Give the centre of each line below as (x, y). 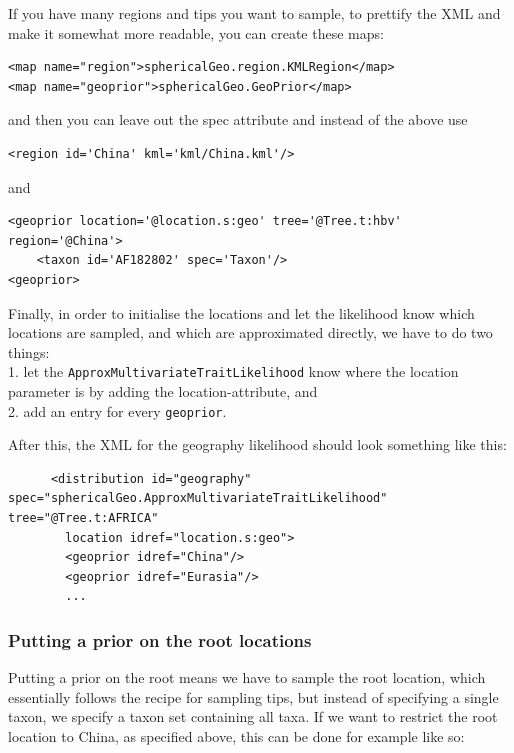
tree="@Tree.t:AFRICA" (83, 518)
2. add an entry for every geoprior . (117, 410)
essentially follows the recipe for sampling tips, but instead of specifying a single (253, 696)
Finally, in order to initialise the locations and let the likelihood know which (241, 312)
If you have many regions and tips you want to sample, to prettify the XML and (254, 13)
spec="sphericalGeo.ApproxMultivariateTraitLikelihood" (198, 498)
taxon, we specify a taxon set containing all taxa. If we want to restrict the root (253, 716)
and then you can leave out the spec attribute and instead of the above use (238, 119)
